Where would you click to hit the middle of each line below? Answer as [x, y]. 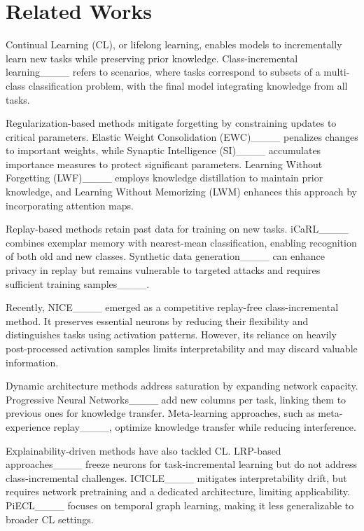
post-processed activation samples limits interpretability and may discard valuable [182, 348]
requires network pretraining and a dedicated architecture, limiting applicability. [178, 491]
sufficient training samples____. [78, 283]
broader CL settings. [50, 519]
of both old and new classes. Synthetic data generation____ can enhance [166, 256]
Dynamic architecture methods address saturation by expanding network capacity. [182, 386]
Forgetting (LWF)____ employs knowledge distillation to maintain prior [164, 178]
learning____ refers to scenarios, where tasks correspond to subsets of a [163, 72]
